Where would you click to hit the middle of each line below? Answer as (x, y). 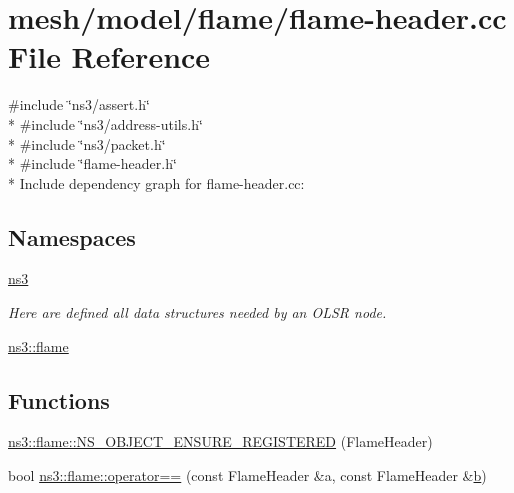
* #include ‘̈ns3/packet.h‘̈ (87, 143)
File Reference (109, 56)
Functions (59, 399)
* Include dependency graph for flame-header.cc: (156, 182)
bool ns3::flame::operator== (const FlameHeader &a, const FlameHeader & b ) (247, 475)
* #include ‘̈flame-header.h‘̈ (92, 163)
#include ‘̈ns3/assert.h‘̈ (79, 104)
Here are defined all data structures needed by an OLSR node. (197, 312)
